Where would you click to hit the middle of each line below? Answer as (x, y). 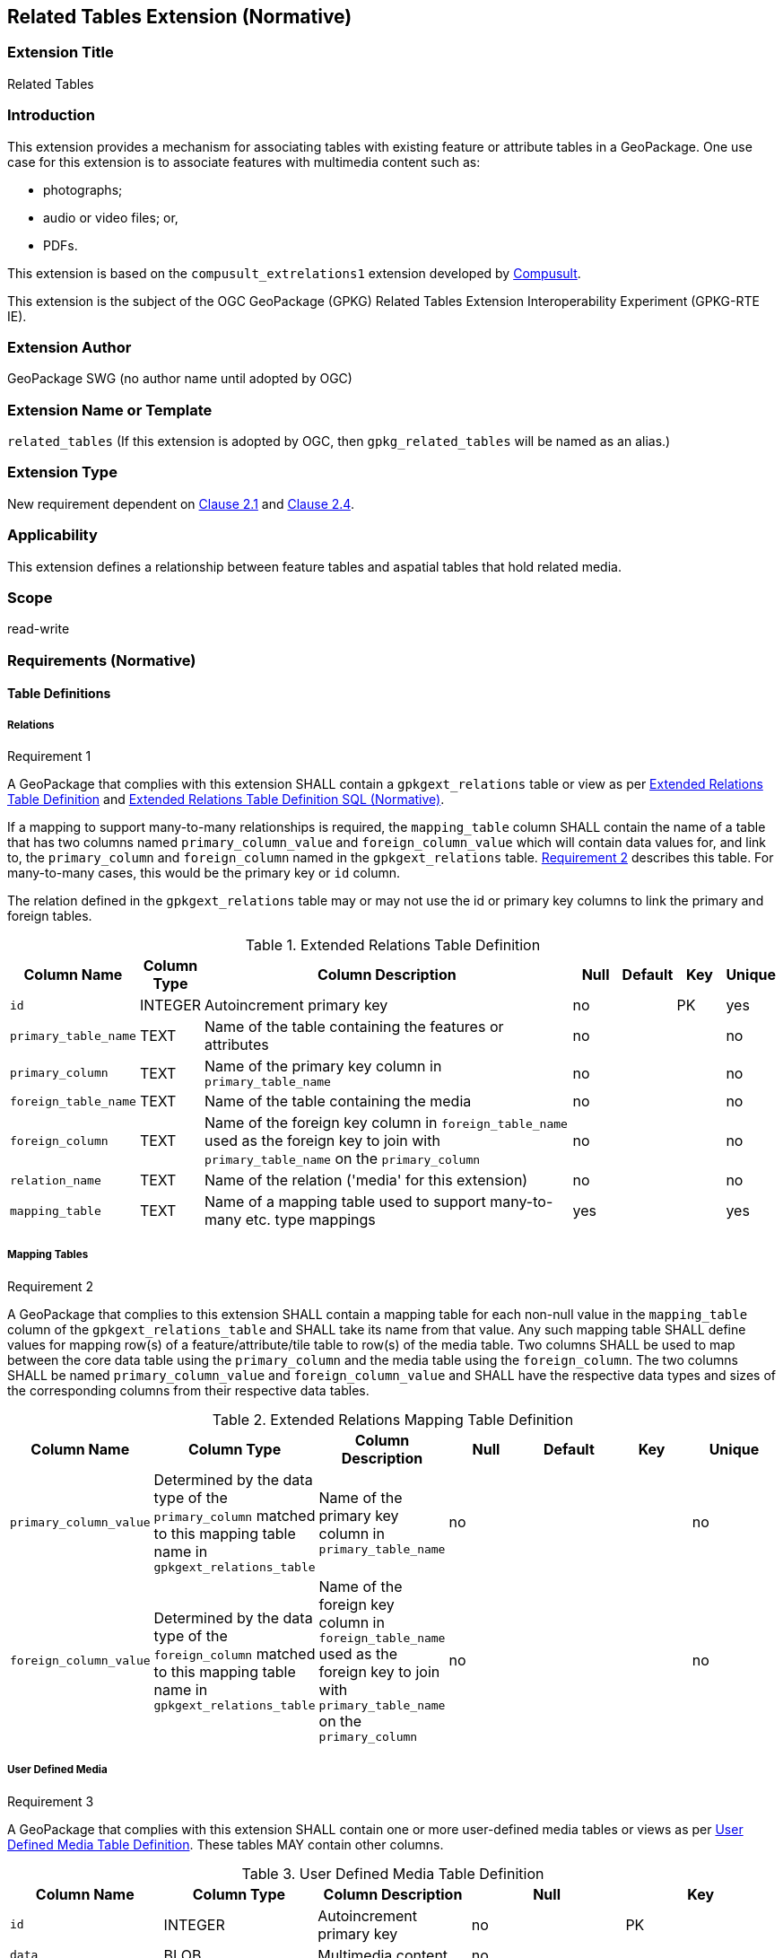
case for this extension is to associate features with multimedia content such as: (244, 162)
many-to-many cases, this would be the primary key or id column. (204, 873)
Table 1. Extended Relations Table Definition (393, 945)
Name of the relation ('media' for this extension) (366, 1180)
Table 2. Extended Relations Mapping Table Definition (393, 1419)
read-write (39, 629)
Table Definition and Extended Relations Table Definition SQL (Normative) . (226, 800)
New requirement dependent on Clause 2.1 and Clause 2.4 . (181, 503)
